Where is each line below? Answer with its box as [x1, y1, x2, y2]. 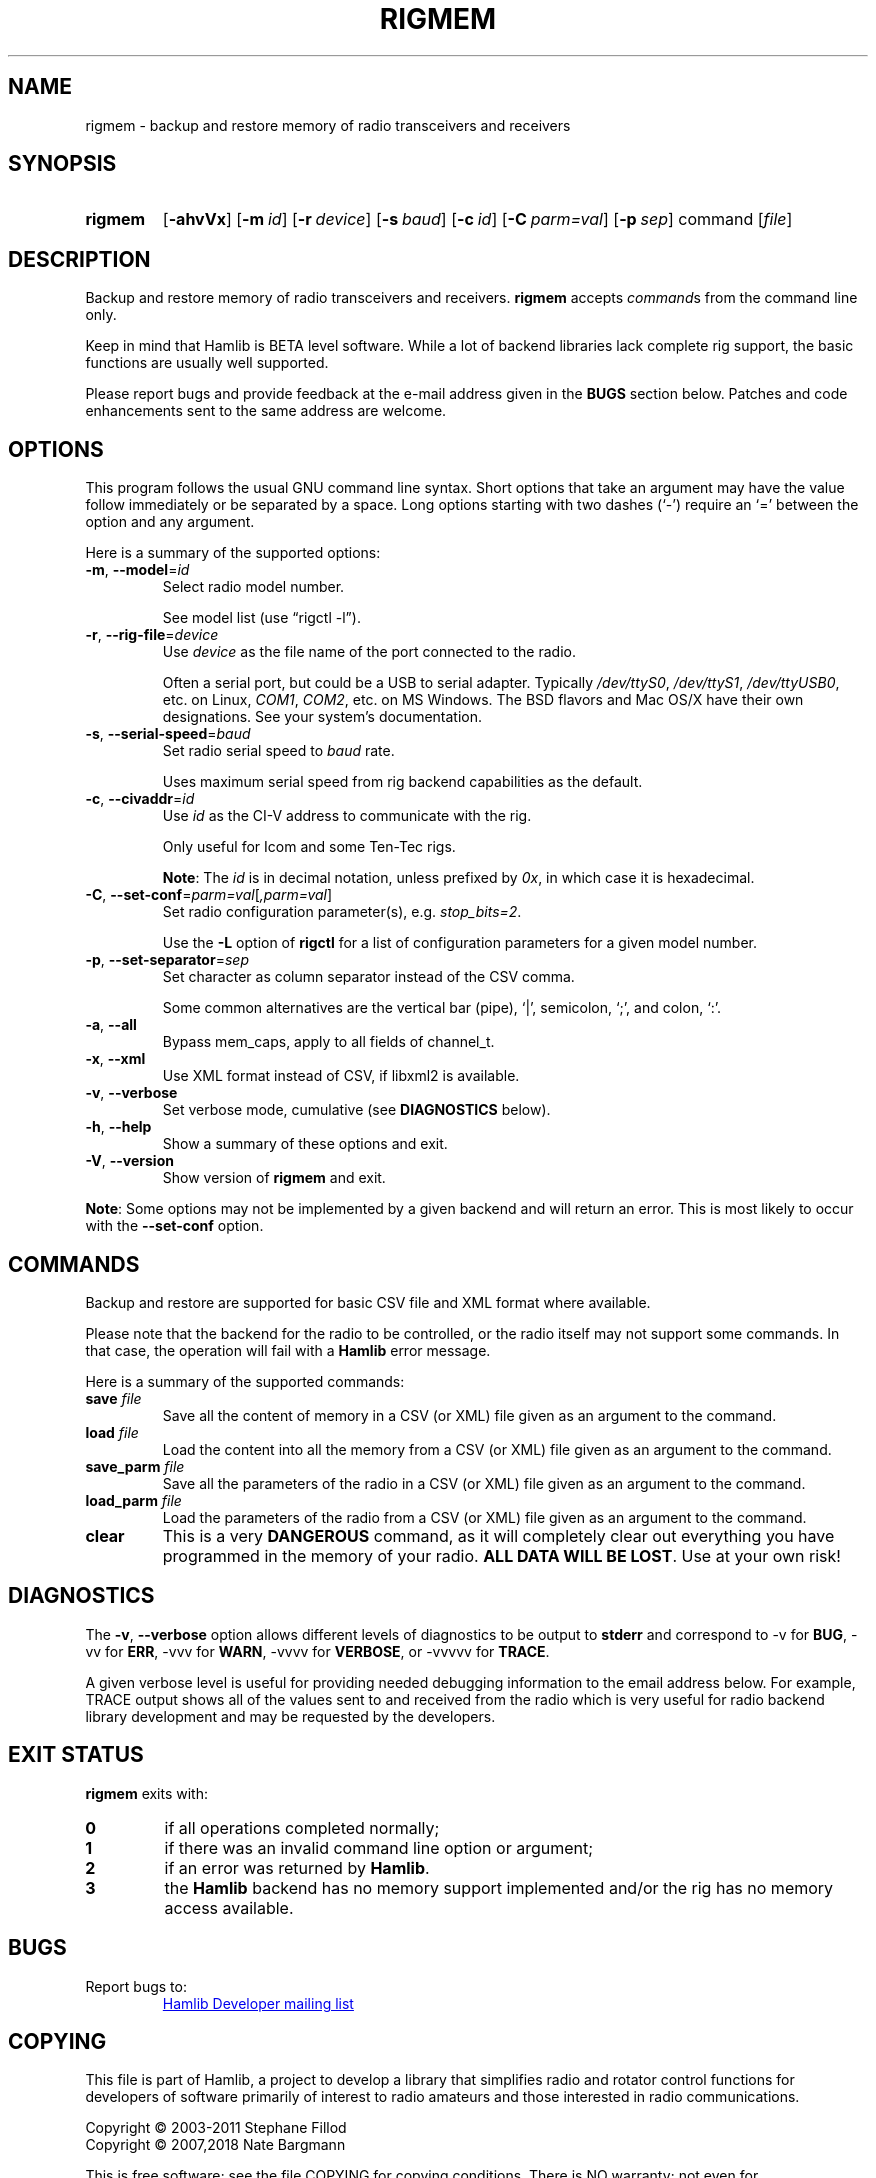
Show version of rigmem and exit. [162, 1169, 386, 1187]
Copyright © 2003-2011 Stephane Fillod [85, 2119, 347, 2137]
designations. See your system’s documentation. [162, 708, 483, 726]
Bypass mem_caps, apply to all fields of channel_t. [162, 1033, 495, 1051]
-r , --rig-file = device [85, 626, 219, 644]
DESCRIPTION [8, 246, 151, 272]
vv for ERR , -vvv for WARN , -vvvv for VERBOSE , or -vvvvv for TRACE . [85, 1642, 550, 1660]
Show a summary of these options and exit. [162, 1135, 448, 1153]
